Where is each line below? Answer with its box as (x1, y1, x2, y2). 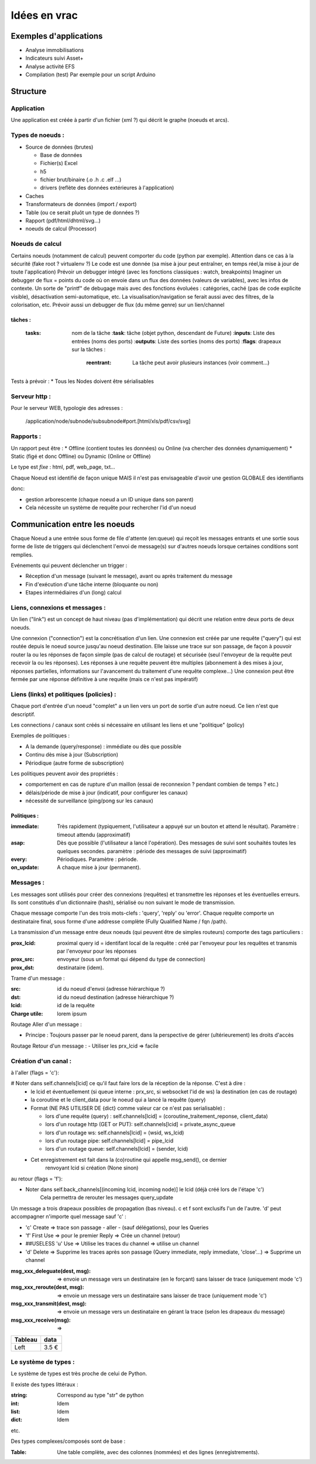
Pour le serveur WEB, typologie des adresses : (11, 405, 123, 412)
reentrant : (86, 359, 112, 366)
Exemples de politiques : (11, 732, 70, 739)
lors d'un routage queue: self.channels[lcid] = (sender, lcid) (45, 1145, 188, 1152)
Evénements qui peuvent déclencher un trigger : (11, 562, 128, 569)
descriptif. (11, 710, 35, 717)
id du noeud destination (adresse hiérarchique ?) (57, 993, 174, 1001)
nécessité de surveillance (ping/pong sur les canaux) (25, 797, 153, 805)
